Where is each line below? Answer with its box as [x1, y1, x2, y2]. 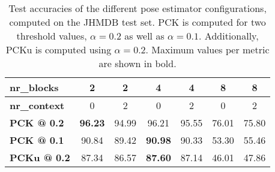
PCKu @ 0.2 [10, 150, 70, 164]
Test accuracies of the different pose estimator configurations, [8, 1, 267, 15]
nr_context [10, 98, 65, 112]
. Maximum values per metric [145, 43, 270, 56]
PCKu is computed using [5, 43, 112, 56]
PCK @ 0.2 [10, 116, 64, 129]
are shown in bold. [98, 56, 177, 70]
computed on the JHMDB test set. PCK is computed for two [9, 15, 266, 29]
